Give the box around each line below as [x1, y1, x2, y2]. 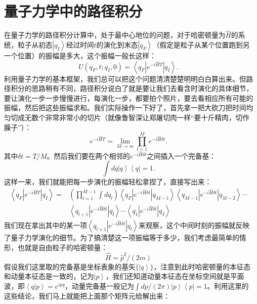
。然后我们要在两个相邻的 [46, 150, 130, 161]
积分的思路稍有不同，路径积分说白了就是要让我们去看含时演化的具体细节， [10, 83, 253, 93]
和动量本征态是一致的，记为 [4, 271, 94, 281]
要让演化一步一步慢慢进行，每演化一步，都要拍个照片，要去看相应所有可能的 [4, 92, 253, 103]
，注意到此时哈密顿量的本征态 [153, 261, 251, 271]
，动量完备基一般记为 [65, 280, 134, 291]
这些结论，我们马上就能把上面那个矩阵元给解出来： [4, 290, 170, 301]
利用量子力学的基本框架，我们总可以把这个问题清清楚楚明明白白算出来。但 [4, 73, 246, 84]
